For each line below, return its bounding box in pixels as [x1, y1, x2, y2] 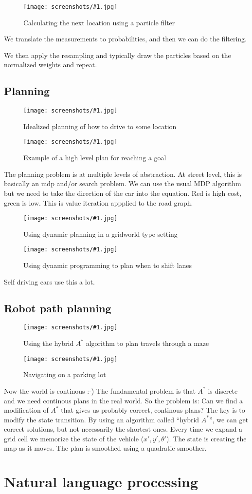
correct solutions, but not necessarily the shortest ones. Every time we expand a [4, 424, 243, 434]
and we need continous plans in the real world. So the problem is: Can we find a [4, 395, 243, 405]
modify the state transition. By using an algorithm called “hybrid [4, 414, 199, 424]
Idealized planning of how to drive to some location [23, 121, 177, 131]
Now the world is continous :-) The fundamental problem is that [4, 385, 196, 396]
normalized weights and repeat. [4, 59, 97, 70]
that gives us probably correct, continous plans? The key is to [61, 405, 245, 415]
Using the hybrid [23, 338, 74, 348]
